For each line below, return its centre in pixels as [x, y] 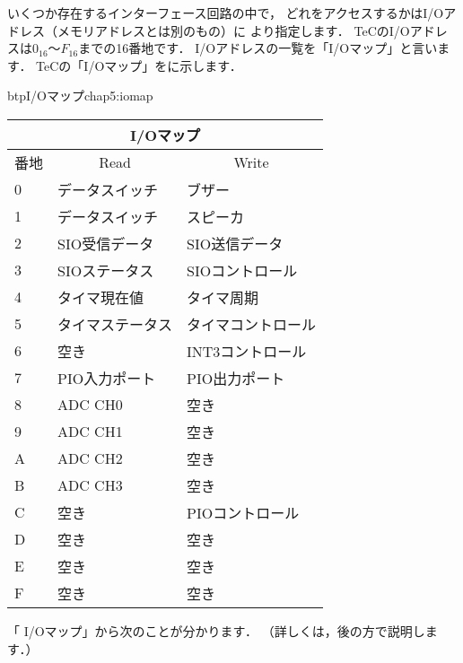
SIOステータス [106, 270]
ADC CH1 [90, 432]
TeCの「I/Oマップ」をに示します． [139, 65]
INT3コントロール [247, 351]
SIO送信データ [235, 243]
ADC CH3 [90, 485]
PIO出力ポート [236, 378]
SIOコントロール [242, 270]
